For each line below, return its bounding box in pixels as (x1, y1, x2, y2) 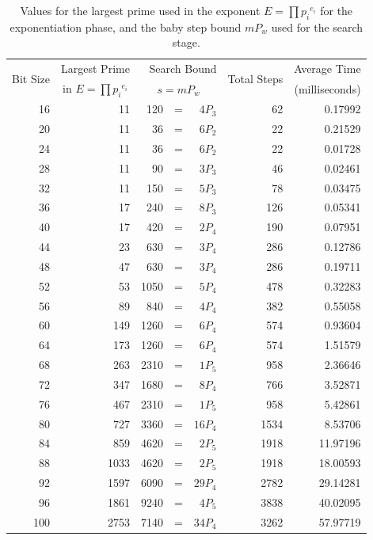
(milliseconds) (294, 80, 361, 97)
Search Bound (149, 60, 217, 77)
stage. (172, 34, 200, 51)
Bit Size (12, 70, 51, 87)
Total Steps (227, 70, 284, 87)
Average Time (294, 60, 361, 77)
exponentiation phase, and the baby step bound (10, 18, 242, 35)
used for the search (271, 18, 363, 35)
